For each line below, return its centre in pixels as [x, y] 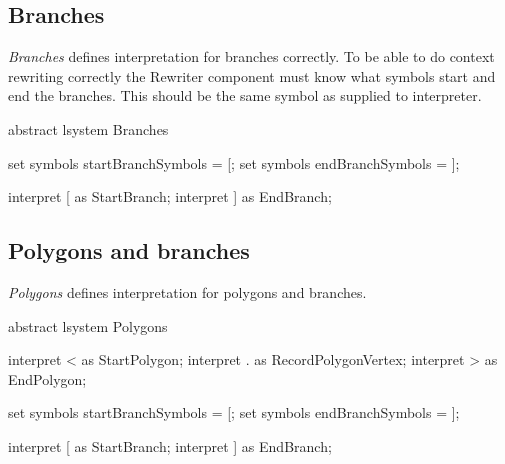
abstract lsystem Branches [88, 128]
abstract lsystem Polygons [88, 325]
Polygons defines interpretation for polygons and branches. [187, 291]
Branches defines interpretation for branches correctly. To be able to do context [251, 56]
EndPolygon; [47, 378]
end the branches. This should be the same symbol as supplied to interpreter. [245, 95]
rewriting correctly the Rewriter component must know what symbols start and [252, 75]
